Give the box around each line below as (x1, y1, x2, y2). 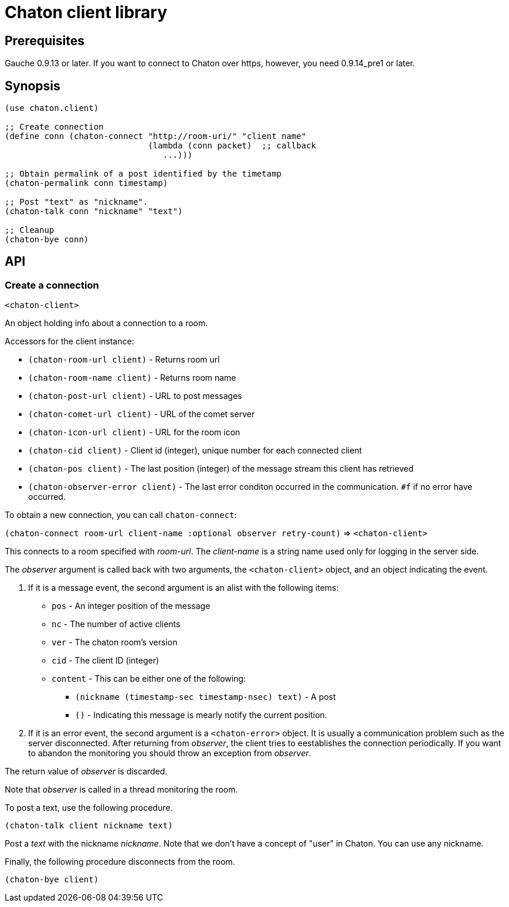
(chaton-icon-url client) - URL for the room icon (28, 427, 240, 438)
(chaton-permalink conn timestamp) (5, 178, 168, 188)
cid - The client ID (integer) (52, 655, 160, 666)
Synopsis (5, 78, 60, 93)
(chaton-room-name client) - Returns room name (28, 373, 236, 383)
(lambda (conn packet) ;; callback (148, 141, 317, 151)
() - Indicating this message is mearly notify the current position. (75, 710, 327, 720)
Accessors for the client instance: (5, 336, 134, 347)
